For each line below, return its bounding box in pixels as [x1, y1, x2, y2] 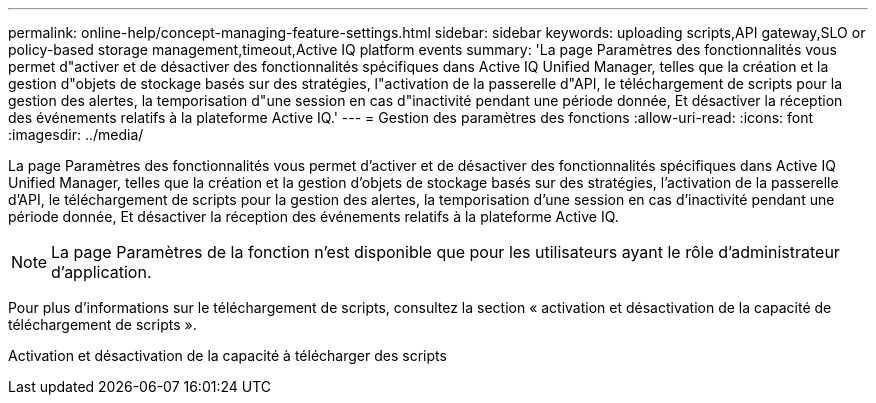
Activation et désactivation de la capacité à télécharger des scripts [8, 347, 447, 364]
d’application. [51, 262, 152, 282]
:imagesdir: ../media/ [8, 126, 144, 143]
